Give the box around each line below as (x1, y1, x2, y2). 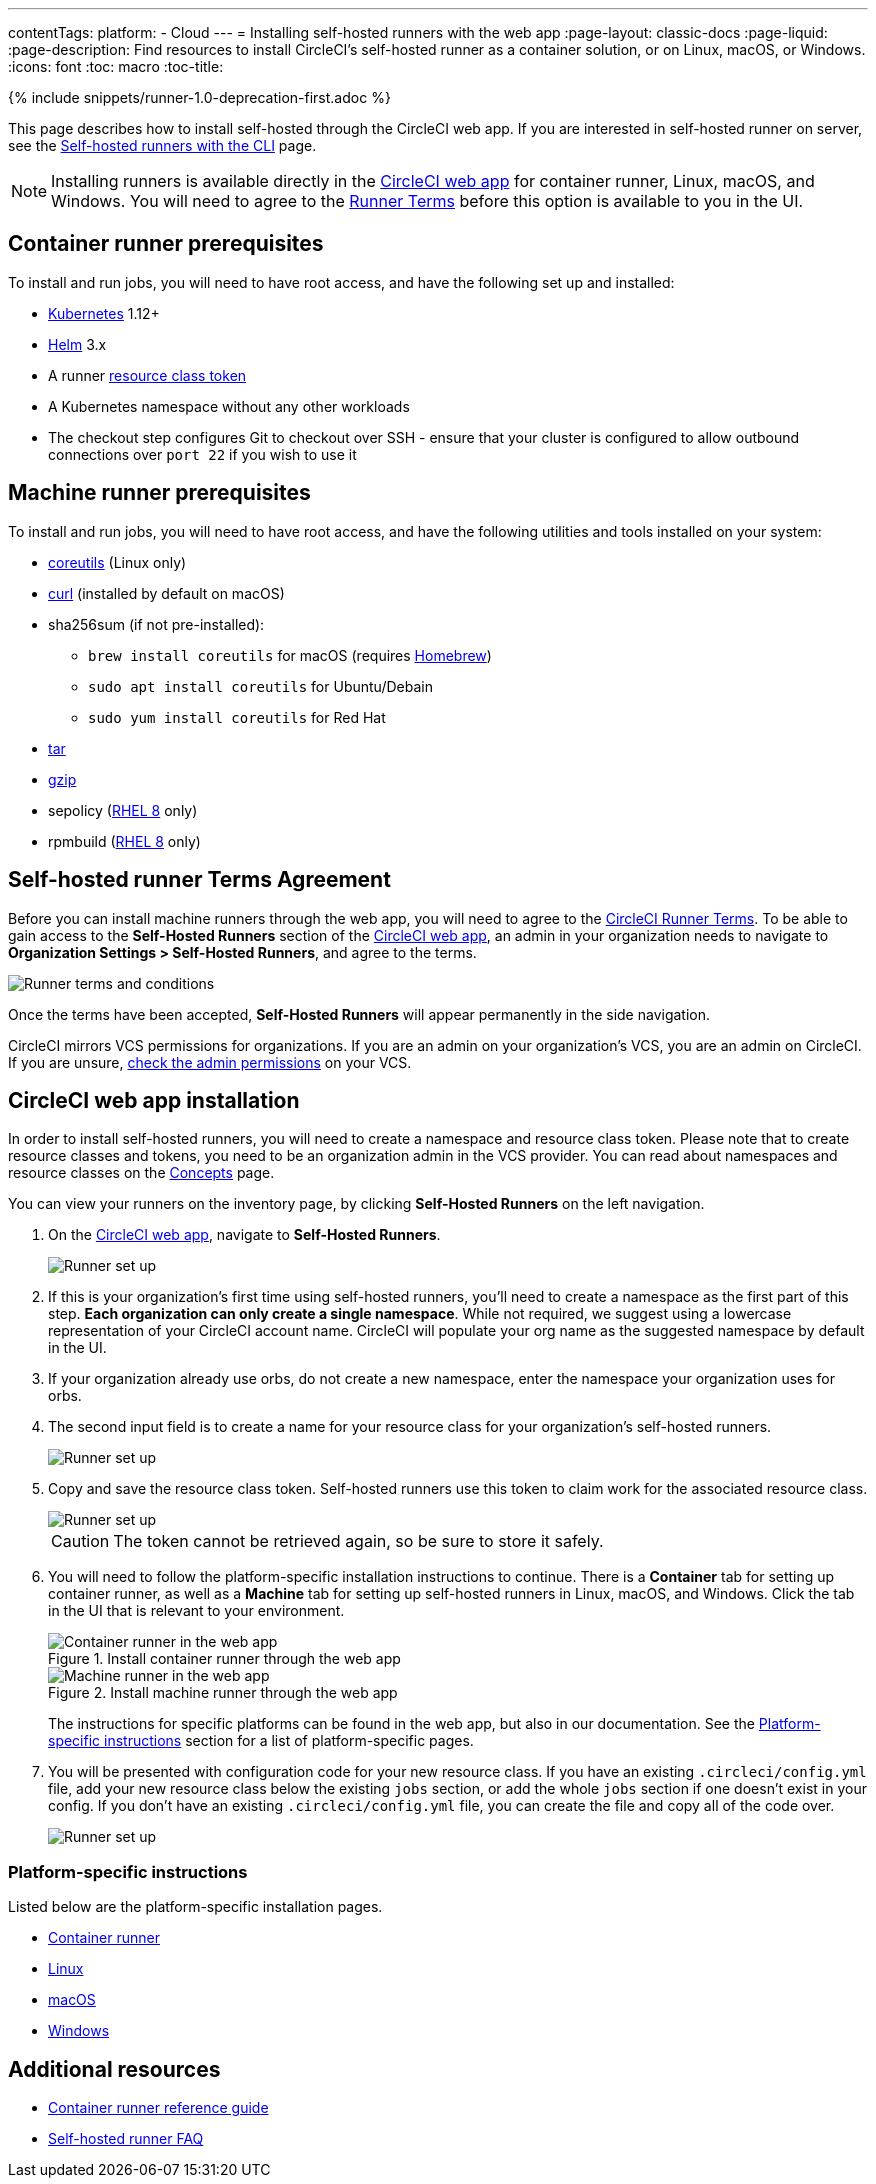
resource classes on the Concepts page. (8, 1164, 275, 1182)
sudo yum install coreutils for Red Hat (88, 708, 386, 726)
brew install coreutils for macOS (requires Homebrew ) (88, 646, 492, 664)
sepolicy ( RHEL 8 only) (48, 801, 198, 819)
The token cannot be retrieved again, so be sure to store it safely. (113, 1531, 604, 1552)
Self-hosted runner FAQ (48, 2129, 204, 2147)
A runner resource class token (48, 366, 247, 384)
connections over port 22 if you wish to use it (48, 445, 357, 463)
